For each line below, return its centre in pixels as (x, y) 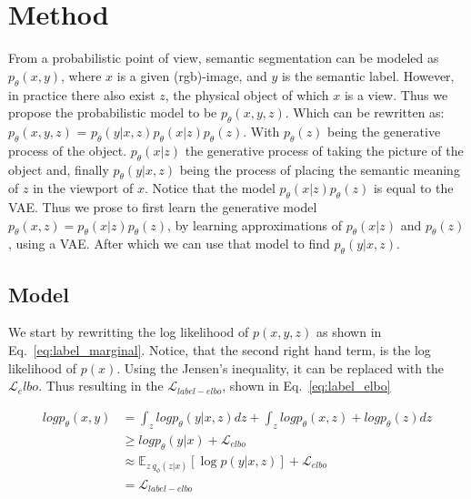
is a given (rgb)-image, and (192, 75)
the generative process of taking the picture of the (324, 150)
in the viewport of (83, 188)
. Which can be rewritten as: (365, 112)
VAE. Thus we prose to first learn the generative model (163, 207)
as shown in (349, 332)
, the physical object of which (247, 94)
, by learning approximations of (255, 224)
